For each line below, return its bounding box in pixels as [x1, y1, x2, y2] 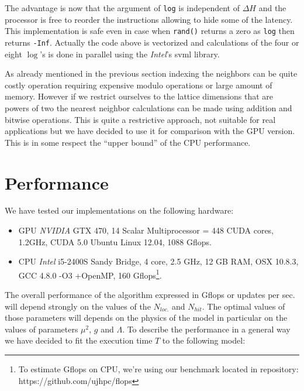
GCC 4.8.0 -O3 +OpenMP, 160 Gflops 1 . [18, 267, 162, 281]
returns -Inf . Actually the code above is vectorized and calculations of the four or [5, 36, 299, 48]
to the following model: [162, 334, 246, 347]
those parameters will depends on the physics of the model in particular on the [5, 311, 288, 324]
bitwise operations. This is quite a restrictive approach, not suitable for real [5, 113, 276, 125]
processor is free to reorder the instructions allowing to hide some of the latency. [5, 13, 293, 25]
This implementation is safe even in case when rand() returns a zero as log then [5, 25, 295, 37]
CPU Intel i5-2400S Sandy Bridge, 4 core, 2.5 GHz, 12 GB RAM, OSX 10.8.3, [18, 255, 299, 267]
